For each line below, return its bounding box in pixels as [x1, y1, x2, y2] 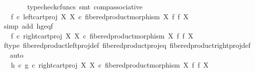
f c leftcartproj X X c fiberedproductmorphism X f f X [10, 11, 189, 21]
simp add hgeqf [3, 21, 53, 31]
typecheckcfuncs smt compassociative [27, 1, 142, 11]
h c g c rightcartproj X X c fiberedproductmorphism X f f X [10, 59, 209, 70]
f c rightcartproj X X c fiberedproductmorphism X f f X [10, 30, 193, 40]
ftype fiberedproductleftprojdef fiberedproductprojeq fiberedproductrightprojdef [3, 40, 251, 50]
